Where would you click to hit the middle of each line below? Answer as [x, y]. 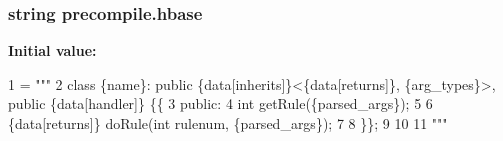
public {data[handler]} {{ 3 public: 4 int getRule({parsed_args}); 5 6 [220, 103]
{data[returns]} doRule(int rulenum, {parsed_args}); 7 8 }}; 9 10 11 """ [228, 123]
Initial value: [52, 50]
